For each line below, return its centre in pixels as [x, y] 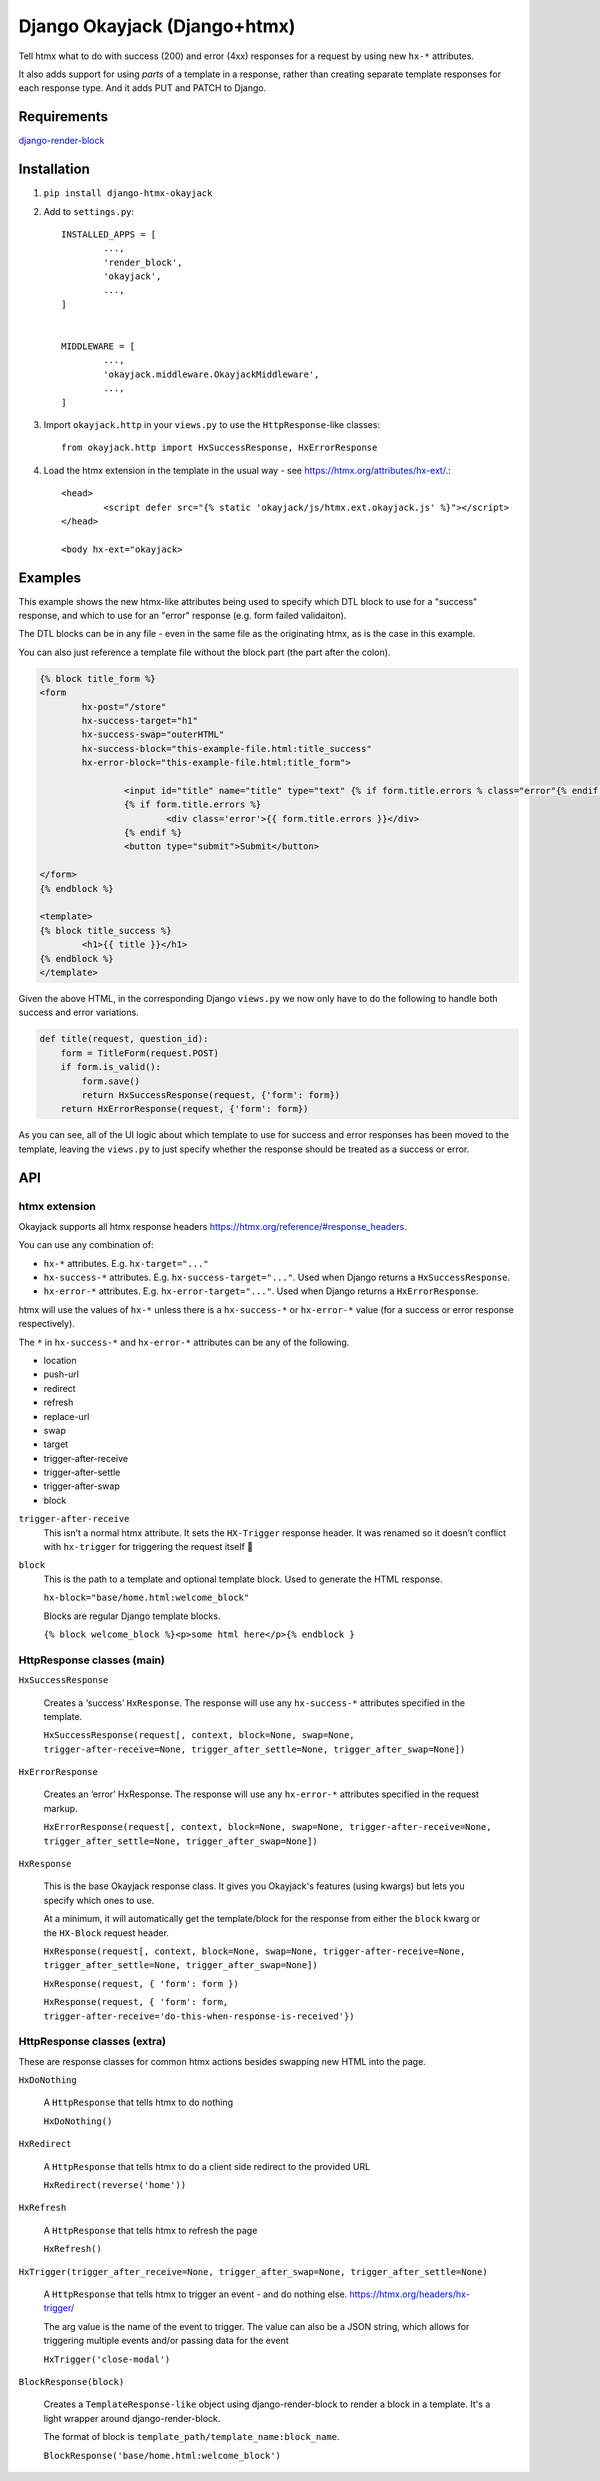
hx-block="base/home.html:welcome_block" [146, 1598]
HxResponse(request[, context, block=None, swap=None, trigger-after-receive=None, [254, 1951]
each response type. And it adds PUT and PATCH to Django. [142, 88]
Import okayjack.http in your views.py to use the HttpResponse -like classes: [211, 424]
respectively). [46, 1324]
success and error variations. [78, 1012]
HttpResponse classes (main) [91, 1660]
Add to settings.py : [89, 211]
